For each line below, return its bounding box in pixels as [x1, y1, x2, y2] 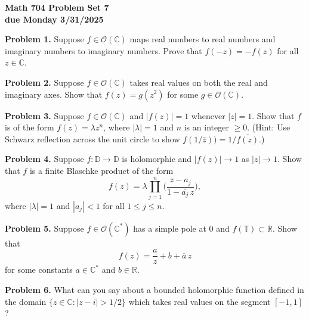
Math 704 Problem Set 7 [5, 1, 109, 13]
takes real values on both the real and [129, 76, 268, 88]
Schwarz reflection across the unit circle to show [5, 132, 180, 145]
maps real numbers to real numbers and [129, 33, 276, 45]
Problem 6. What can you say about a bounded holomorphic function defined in [5, 283, 304, 295]
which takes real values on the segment [128, 295, 271, 307]
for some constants [5, 263, 73, 276]
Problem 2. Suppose [5, 76, 84, 88]
